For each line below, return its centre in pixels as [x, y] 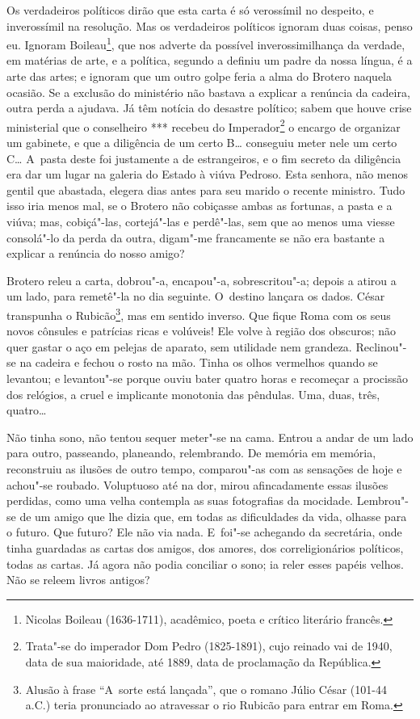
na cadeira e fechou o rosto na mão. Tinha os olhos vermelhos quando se [199, 362]
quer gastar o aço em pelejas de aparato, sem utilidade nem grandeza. [179, 346]
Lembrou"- [382, 500]
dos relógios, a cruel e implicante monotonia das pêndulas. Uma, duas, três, [193, 394]
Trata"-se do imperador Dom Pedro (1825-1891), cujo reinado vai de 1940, [209, 646]
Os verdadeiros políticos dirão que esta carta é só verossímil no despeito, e [190, 10]
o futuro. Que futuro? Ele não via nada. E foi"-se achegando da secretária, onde [204, 532]
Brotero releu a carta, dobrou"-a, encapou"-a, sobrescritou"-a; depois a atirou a [202, 280]
